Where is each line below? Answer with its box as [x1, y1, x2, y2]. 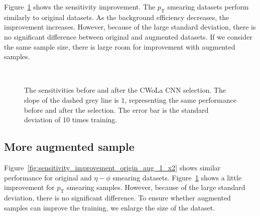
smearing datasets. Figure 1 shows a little [112, 172, 242, 182]
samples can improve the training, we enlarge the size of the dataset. [4, 202, 215, 212]
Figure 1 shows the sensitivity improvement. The [4, 2, 156, 12]
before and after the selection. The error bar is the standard [24, 104, 209, 115]
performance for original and [4, 172, 92, 182]
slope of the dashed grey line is [24, 94, 119, 105]
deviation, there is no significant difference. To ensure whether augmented [4, 192, 231, 202]
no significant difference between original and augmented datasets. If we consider [4, 31, 252, 42]
